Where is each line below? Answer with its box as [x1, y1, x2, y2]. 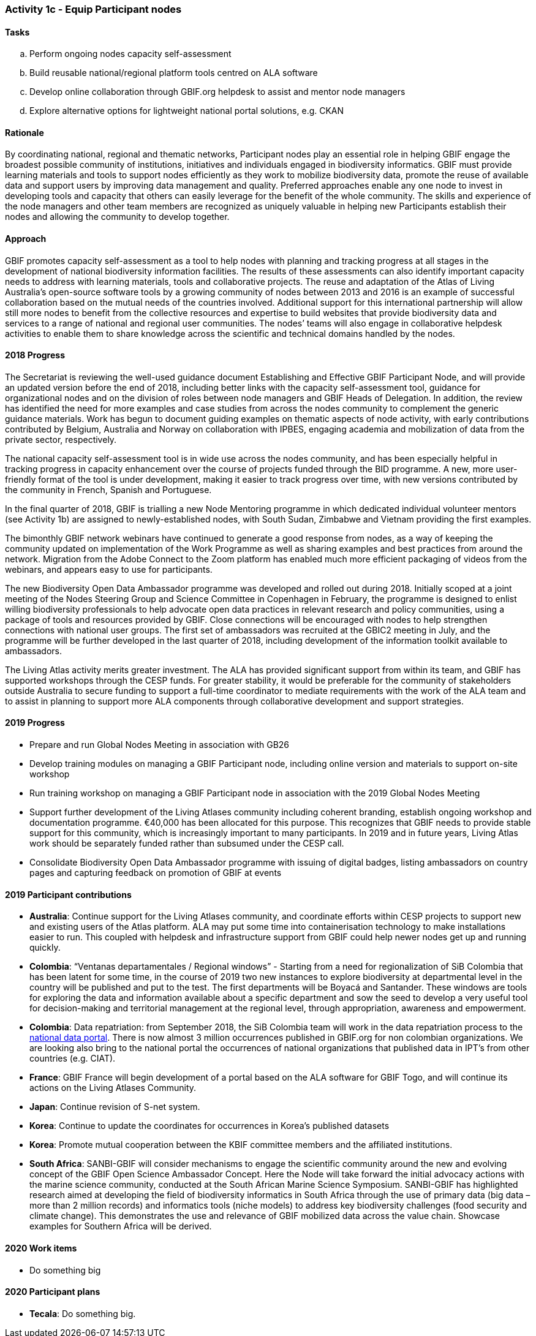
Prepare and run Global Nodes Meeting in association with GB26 [29, 739, 290, 750]
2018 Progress [5, 350, 65, 361]
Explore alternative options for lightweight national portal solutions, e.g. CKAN [29, 105, 344, 116]
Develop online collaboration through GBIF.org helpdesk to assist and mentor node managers [29, 86, 406, 97]
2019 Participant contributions [5, 889, 132, 900]
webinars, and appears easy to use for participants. [5, 564, 213, 575]
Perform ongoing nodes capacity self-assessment [29, 48, 232, 59]
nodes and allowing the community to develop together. [5, 211, 230, 222]
